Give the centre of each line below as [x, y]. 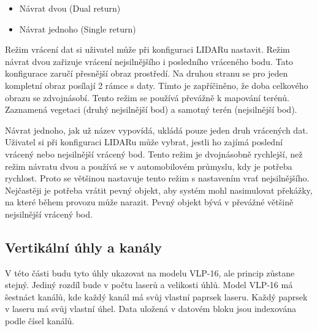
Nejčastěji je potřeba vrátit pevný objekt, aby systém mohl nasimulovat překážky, [159, 190]
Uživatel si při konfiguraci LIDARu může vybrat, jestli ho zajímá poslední [144, 142]
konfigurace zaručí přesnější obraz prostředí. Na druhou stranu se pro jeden [147, 73]
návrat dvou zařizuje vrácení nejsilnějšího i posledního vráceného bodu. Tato [149, 61]
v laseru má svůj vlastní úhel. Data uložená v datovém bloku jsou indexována [151, 309]
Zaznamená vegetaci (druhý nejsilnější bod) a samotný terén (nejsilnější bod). [151, 109]
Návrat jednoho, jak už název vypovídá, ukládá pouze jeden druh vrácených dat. [157, 130]
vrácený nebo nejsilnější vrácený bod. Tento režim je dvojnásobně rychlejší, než [154, 154]
